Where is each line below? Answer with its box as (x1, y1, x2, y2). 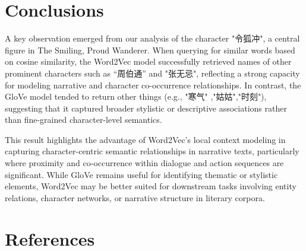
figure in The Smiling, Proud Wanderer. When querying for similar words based (5, 43, 295, 56)
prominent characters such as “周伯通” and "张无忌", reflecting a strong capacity (5, 66, 300, 79)
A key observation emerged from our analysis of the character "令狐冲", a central (5, 32, 300, 45)
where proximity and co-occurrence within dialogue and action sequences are (5, 157, 284, 169)
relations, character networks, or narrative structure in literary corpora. (5, 191, 265, 204)
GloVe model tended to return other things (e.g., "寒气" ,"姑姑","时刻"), (5, 90, 267, 103)
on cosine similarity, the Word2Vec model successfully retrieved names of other (5, 55, 292, 68)
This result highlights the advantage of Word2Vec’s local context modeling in (5, 133, 286, 145)
